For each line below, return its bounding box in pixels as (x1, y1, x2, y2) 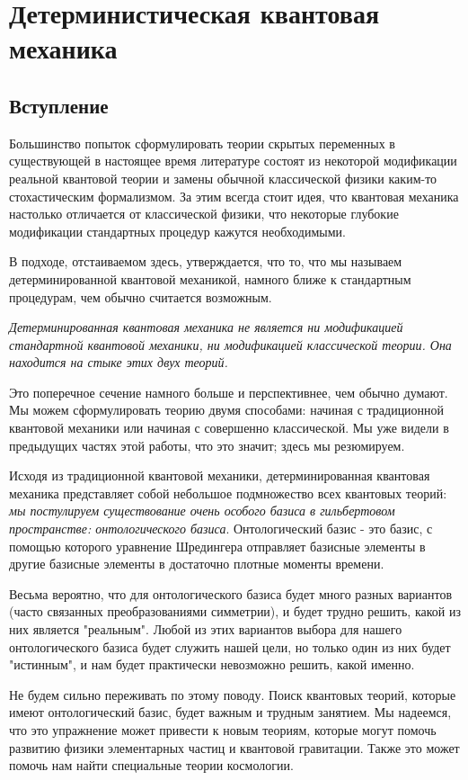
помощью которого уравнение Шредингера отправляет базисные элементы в (9, 536, 426, 555)
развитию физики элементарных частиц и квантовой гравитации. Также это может (9, 738, 460, 757)
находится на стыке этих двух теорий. (9, 353, 228, 372)
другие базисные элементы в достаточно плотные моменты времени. (9, 554, 384, 573)
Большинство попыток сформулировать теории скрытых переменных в (9, 133, 395, 152)
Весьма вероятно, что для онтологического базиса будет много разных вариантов (9, 584, 453, 603)
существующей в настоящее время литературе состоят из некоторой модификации (9, 151, 457, 170)
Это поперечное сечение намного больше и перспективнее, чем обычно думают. (9, 382, 448, 401)
